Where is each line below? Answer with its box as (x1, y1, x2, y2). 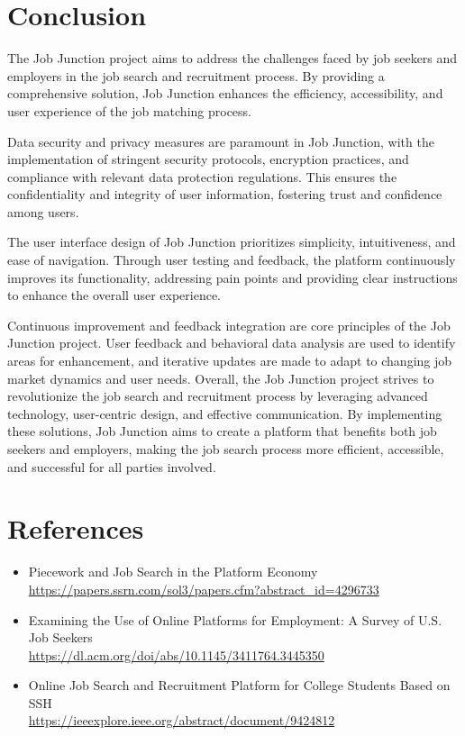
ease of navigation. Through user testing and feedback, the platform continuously (7, 250, 456, 269)
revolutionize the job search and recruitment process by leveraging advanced (7, 386, 428, 405)
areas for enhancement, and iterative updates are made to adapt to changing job (7, 351, 452, 370)
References (7, 510, 144, 547)
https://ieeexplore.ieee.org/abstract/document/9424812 (28, 711, 335, 730)
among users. (7, 202, 79, 221)
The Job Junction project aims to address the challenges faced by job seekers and (7, 49, 458, 68)
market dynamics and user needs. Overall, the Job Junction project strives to (7, 368, 434, 387)
